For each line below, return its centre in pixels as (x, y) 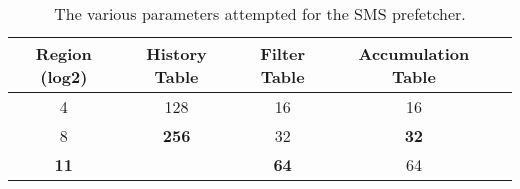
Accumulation (414, 53)
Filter (283, 53)
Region (63, 53)
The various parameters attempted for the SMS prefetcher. (260, 13)
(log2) (64, 76)
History (176, 53)
